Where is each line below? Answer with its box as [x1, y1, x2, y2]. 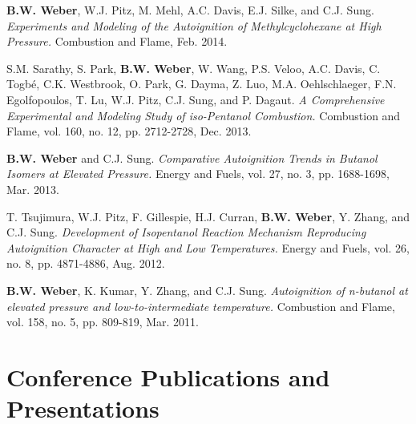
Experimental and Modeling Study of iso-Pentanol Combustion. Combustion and [6, 107, 401, 123]
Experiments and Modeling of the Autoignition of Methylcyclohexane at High [6, 17, 382, 34]
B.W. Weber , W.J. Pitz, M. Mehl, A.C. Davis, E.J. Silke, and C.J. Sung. [6, 2, 374, 18]
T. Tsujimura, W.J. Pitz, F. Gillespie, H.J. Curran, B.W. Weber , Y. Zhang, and [6, 208, 410, 224]
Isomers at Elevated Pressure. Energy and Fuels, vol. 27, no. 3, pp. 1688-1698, [6, 165, 390, 182]
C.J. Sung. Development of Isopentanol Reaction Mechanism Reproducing [6, 224, 366, 240]
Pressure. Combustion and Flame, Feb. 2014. [6, 33, 228, 50]
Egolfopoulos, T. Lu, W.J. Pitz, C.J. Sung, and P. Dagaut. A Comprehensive [6, 91, 385, 107]
